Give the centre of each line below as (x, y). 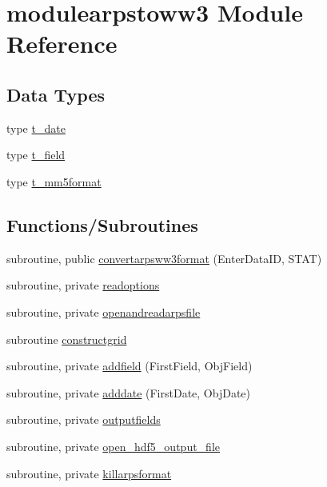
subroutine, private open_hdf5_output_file (114, 446)
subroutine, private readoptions (83, 285)
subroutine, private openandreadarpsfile (104, 311)
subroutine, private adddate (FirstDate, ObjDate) (129, 392)
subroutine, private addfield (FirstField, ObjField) (130, 366)
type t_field (36, 155)
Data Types (56, 94)
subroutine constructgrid (67, 339)
